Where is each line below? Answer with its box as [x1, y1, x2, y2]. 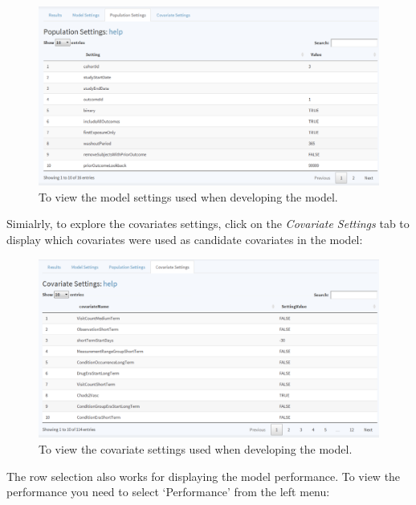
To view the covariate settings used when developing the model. [39, 440, 353, 457]
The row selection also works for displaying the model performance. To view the [6, 467, 401, 484]
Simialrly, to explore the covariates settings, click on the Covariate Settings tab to [6, 215, 410, 232]
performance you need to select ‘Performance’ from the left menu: [6, 483, 330, 500]
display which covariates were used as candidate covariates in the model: [6, 230, 363, 247]
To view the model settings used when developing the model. [39, 188, 338, 205]
